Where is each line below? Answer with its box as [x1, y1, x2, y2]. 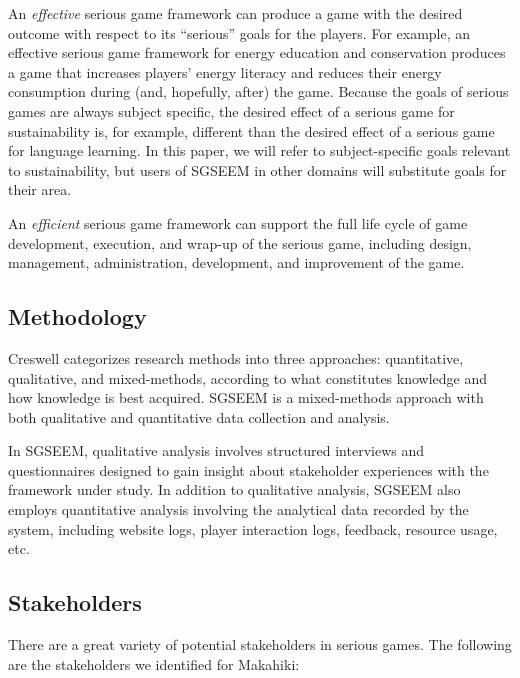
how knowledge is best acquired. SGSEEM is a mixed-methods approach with [8, 387, 484, 408]
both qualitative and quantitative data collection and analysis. [8, 406, 390, 427]
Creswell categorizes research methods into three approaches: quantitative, [8, 347, 464, 368]
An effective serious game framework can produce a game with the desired [8, 3, 463, 23]
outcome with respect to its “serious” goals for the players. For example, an [8, 22, 471, 43]
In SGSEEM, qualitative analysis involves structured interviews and [8, 440, 424, 461]
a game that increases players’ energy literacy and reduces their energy [8, 61, 442, 82]
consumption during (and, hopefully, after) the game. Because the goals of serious [8, 81, 509, 102]
